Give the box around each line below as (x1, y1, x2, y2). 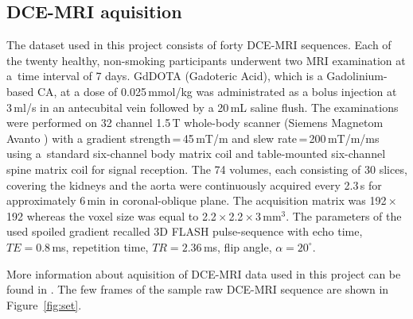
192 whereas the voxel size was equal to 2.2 (6, 207, 216, 224)
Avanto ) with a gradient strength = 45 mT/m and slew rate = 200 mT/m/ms (6, 129, 380, 146)
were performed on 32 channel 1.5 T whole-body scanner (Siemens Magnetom (6, 114, 384, 131)
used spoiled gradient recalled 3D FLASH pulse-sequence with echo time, (6, 223, 363, 240)
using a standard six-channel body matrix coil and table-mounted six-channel (6, 145, 386, 162)
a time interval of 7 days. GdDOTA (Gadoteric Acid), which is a (6, 67, 323, 84)
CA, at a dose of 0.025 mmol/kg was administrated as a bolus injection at (37, 83, 397, 99)
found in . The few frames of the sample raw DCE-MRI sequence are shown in (6, 281, 389, 298)
